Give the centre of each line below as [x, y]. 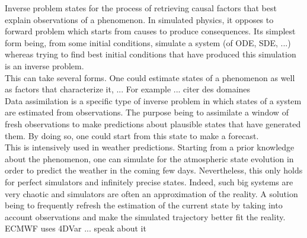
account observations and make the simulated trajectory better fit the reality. [145, 216]
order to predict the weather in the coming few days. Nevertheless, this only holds [154, 170]
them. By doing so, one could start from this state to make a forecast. [132, 135]
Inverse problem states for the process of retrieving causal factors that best [141, 8]
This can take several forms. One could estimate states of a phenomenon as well [150, 77]
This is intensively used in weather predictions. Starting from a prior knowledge [150, 147]
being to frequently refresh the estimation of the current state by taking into [144, 205]
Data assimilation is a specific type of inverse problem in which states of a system [153, 100]
